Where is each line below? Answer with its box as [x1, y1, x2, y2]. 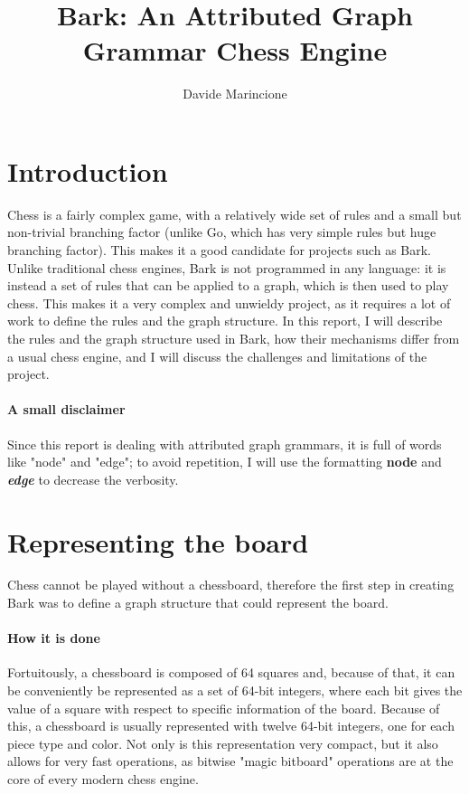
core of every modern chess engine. [7, 770, 199, 789]
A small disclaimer [7, 400, 126, 419]
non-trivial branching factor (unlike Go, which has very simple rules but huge [7, 222, 436, 241]
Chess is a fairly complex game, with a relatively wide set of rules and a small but [7, 204, 462, 223]
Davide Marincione [183, 84, 287, 103]
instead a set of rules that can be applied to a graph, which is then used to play [7, 276, 449, 295]
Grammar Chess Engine [82, 32, 388, 69]
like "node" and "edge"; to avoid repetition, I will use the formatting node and [7, 452, 442, 471]
